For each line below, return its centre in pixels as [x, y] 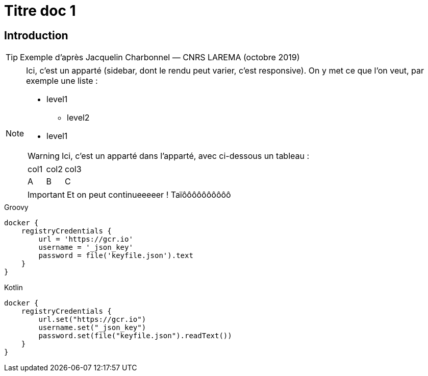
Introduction [36, 35]
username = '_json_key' [86, 248]
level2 [78, 118]
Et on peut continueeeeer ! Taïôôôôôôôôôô [149, 195]
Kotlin [14, 288]
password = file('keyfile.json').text [116, 256]
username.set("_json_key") [92, 328]
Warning [44, 156]
